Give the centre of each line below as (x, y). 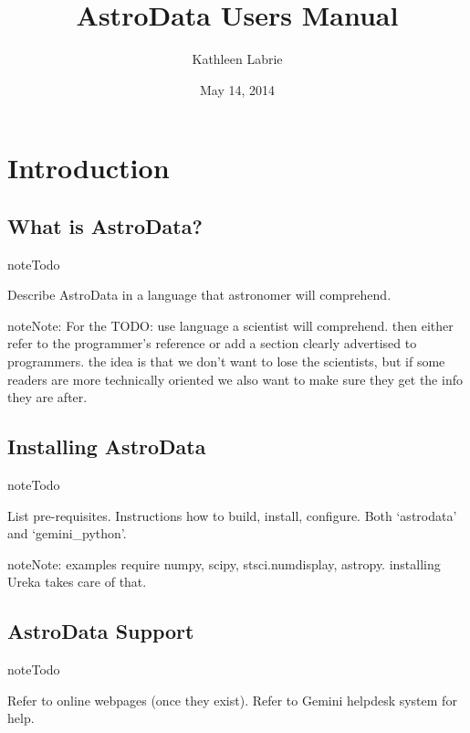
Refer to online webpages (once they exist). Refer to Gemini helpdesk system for (232, 700)
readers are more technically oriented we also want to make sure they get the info (235, 379)
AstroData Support (101, 631)
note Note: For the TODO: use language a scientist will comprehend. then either (230, 325)
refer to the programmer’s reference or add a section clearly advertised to (212, 343)
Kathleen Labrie (237, 59)
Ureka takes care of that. (77, 582)
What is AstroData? (105, 225)
